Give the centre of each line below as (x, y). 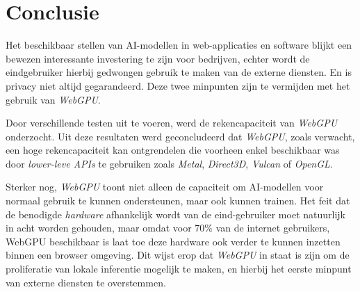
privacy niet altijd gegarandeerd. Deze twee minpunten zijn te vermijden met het (178, 85)
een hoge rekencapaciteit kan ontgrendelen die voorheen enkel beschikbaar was (173, 150)
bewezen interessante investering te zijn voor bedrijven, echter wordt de (158, 58)
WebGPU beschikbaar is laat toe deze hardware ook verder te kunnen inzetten (173, 241)
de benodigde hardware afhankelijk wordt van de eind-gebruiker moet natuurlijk (175, 214)
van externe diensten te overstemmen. (86, 282)
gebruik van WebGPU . (53, 99)
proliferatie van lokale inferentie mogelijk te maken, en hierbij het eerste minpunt (179, 269)
